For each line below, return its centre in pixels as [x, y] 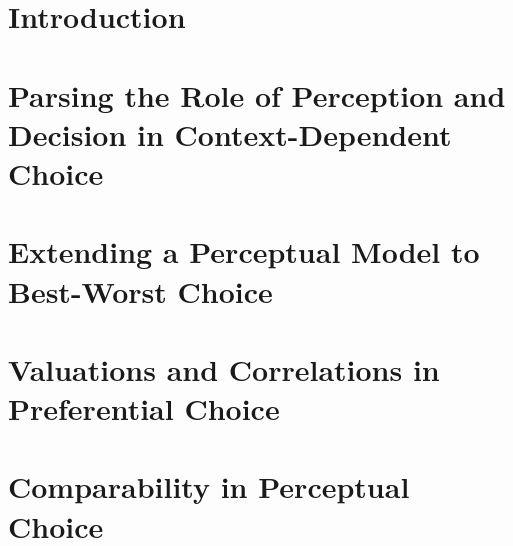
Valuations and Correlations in [224, 368]
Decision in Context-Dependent [230, 133]
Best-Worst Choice [140, 290]
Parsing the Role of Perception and [257, 94]
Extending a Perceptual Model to [244, 251]
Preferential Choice [144, 408]
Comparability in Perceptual [209, 486]
